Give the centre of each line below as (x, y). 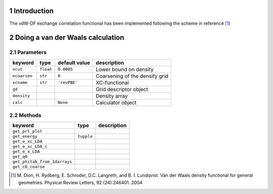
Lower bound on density (125, 69)
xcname (20, 83)
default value (74, 62)
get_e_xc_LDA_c (30, 147)
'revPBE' (68, 83)
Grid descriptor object (122, 89)
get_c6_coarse (29, 167)
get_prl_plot (27, 131)
